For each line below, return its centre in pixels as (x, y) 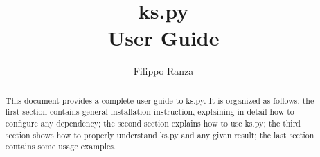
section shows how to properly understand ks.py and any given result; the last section (160, 135)
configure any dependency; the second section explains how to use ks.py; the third (153, 123)
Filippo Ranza (163, 71)
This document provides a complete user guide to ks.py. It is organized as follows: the (160, 100)
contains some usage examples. (61, 146)
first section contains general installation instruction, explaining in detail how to (150, 112)
